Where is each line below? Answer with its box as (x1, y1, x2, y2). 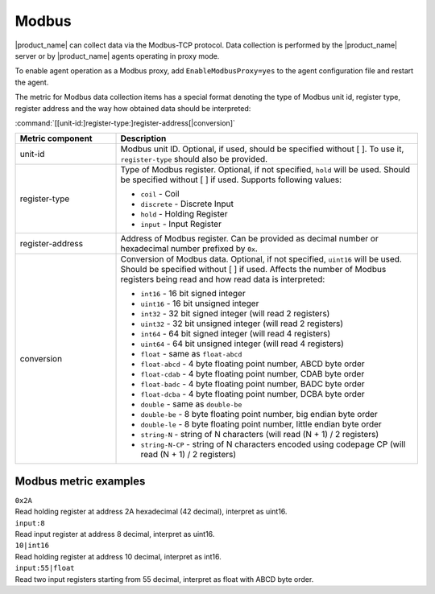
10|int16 (14, 541, 50, 551)
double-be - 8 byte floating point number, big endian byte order (140, 409, 378, 420)
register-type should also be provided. (120, 154, 268, 165)
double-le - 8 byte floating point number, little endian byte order (140, 419, 382, 430)
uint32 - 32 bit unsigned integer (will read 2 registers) (140, 318, 344, 329)
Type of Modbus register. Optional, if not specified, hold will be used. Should (120, 164, 411, 175)
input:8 (14, 518, 46, 527)
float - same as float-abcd (140, 349, 242, 360)
